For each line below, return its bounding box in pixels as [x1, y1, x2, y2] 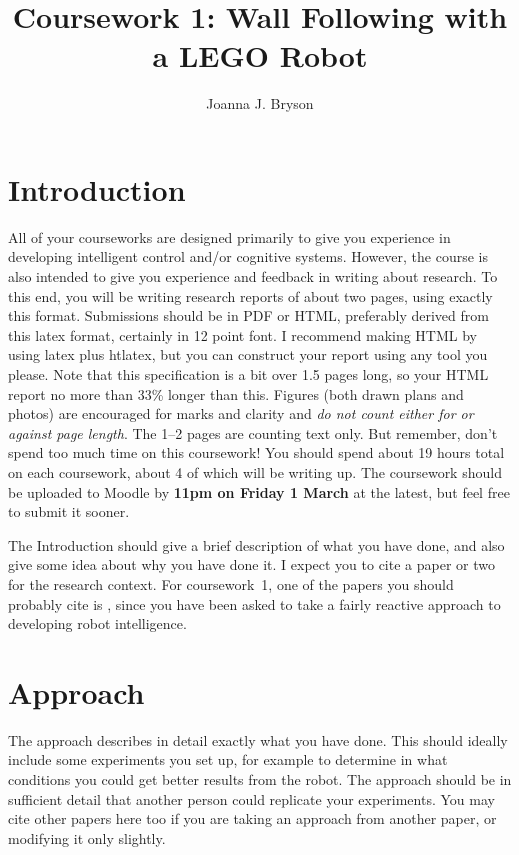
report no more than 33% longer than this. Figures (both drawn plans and [8, 383, 464, 404]
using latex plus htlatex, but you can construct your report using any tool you [8, 344, 488, 365]
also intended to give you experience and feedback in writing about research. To [8, 266, 498, 287]
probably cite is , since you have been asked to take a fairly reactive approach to [8, 593, 501, 614]
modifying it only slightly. [8, 827, 166, 848]
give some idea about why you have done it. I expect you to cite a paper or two [8, 554, 495, 575]
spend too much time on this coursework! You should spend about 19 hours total [8, 442, 505, 463]
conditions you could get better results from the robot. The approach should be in [8, 769, 512, 790]
